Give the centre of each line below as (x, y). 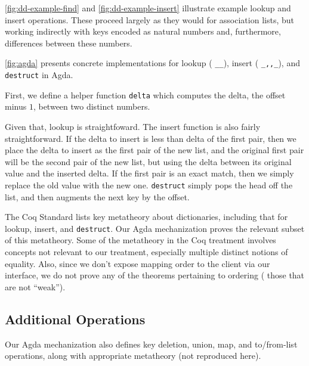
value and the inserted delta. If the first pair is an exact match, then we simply (149, 173)
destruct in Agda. (39, 75)
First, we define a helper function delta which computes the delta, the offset (145, 94)
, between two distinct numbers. (92, 106)
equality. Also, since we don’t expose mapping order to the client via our (137, 263)
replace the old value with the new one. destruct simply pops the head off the (149, 184)
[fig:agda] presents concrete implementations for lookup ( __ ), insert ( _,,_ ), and (152, 63)
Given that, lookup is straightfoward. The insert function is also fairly (133, 126)
